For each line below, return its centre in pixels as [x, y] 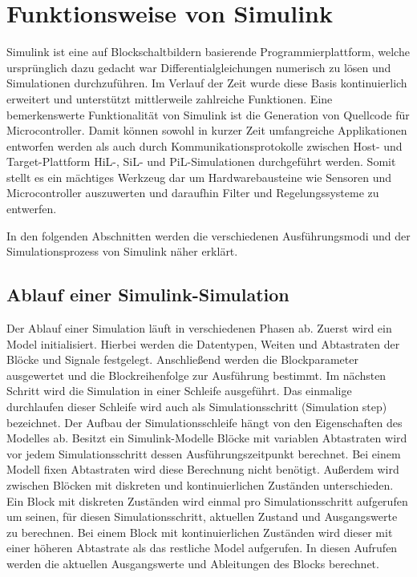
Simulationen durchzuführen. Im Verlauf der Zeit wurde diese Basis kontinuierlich [207, 83]
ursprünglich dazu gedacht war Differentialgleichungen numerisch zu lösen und [199, 67]
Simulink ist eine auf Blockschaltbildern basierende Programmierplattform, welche [208, 52]
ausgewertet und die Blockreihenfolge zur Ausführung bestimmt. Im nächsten [196, 375]
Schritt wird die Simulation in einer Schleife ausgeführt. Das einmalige [179, 391]
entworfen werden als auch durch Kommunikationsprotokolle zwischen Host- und [204, 145]
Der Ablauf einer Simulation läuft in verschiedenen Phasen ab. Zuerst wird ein [199, 328]
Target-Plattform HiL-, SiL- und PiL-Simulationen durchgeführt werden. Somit [201, 161]
